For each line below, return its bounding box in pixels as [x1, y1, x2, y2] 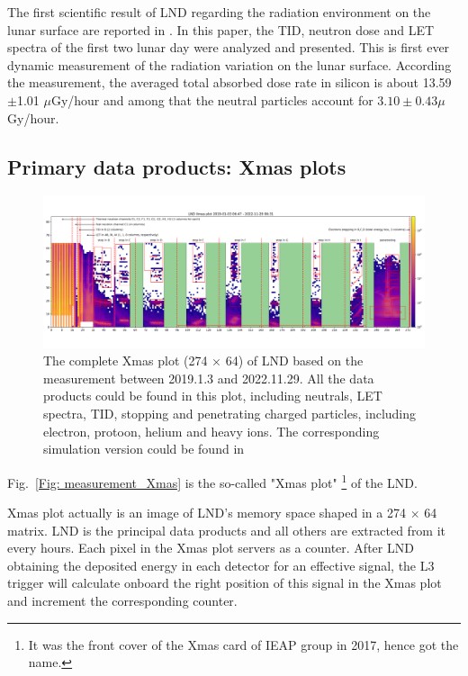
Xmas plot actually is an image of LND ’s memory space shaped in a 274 [7, 503, 406, 522]
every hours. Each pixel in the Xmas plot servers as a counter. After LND [7, 538, 414, 557]
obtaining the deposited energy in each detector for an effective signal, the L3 [7, 555, 435, 574]
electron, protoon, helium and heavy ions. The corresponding [43, 421, 380, 440]
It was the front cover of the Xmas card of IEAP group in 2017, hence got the [28, 635, 459, 653]
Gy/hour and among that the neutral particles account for [50, 90, 373, 109]
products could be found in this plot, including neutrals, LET [43, 386, 382, 405]
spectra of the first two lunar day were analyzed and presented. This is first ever [7, 38, 450, 57]
